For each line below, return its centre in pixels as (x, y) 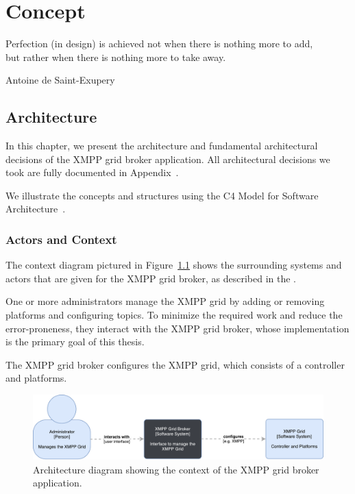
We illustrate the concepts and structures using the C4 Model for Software (162, 195)
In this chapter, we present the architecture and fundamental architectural (162, 146)
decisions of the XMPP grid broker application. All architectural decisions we (168, 159)
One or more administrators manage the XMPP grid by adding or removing (165, 301)
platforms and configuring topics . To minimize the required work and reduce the (174, 315)
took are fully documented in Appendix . (92, 172)
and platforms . (36, 378)
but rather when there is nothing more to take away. (116, 57)
